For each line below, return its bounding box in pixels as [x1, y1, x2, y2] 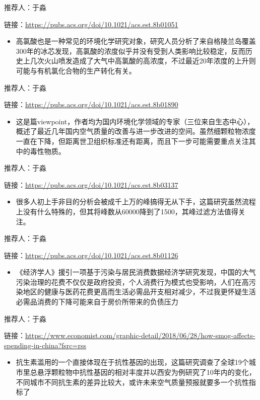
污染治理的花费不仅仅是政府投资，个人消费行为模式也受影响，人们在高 [16, 276, 249, 287]
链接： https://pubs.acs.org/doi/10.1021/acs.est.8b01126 [4, 250, 178, 260]
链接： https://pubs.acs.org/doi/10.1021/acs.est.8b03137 [4, 179, 178, 190]
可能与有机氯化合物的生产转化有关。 [16, 65, 136, 75]
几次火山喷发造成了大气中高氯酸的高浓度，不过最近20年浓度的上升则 [30, 55, 256, 66]
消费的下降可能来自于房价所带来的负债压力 [37, 296, 178, 307]
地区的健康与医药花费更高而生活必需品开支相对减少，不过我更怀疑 [23, 286, 242, 297]
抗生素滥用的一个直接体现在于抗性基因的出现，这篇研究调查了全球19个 [16, 357, 249, 367]
